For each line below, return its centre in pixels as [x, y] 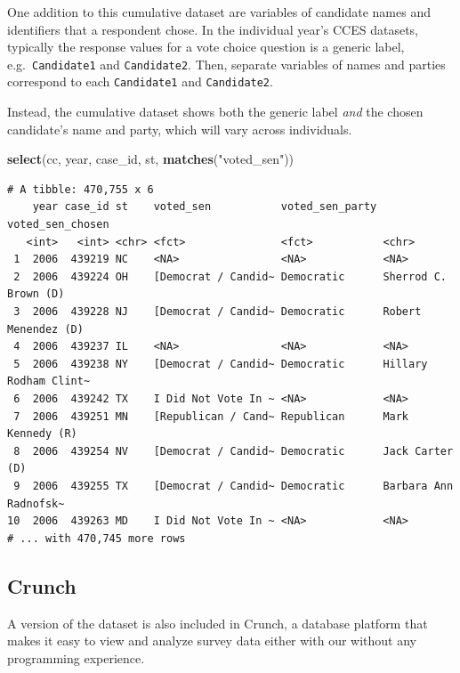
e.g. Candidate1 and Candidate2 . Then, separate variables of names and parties [226, 64]
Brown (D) [36, 294]
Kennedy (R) [42, 434]
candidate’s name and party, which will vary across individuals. [180, 129]
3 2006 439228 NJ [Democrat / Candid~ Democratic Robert [218, 312]
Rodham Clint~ [49, 381]
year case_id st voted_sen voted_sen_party [205, 207]
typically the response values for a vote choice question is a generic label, [206, 47]
